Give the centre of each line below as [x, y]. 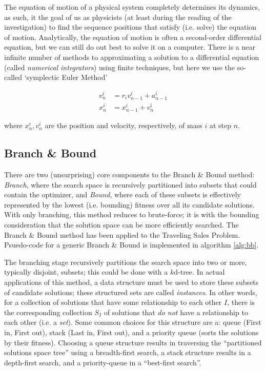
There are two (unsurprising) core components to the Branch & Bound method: [129, 174]
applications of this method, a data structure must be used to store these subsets [131, 282]
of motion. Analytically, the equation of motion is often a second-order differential [133, 37]
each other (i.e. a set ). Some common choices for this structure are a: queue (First [133, 322]
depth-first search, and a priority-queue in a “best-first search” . [103, 362]
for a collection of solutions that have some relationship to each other [113, 302]
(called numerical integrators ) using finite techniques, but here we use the [120, 67]
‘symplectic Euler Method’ [66, 77]
